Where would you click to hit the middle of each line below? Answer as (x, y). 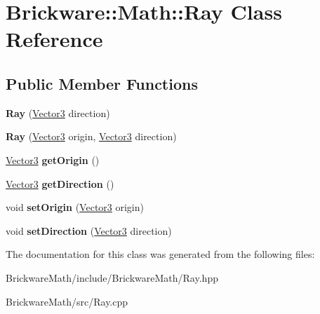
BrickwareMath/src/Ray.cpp (67, 301)
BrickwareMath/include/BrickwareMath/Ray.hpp (112, 277)
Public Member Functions (102, 83)
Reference (54, 39)
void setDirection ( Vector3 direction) (89, 230)
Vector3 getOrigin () (53, 159)
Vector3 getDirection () (60, 183)
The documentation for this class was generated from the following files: (160, 254)
